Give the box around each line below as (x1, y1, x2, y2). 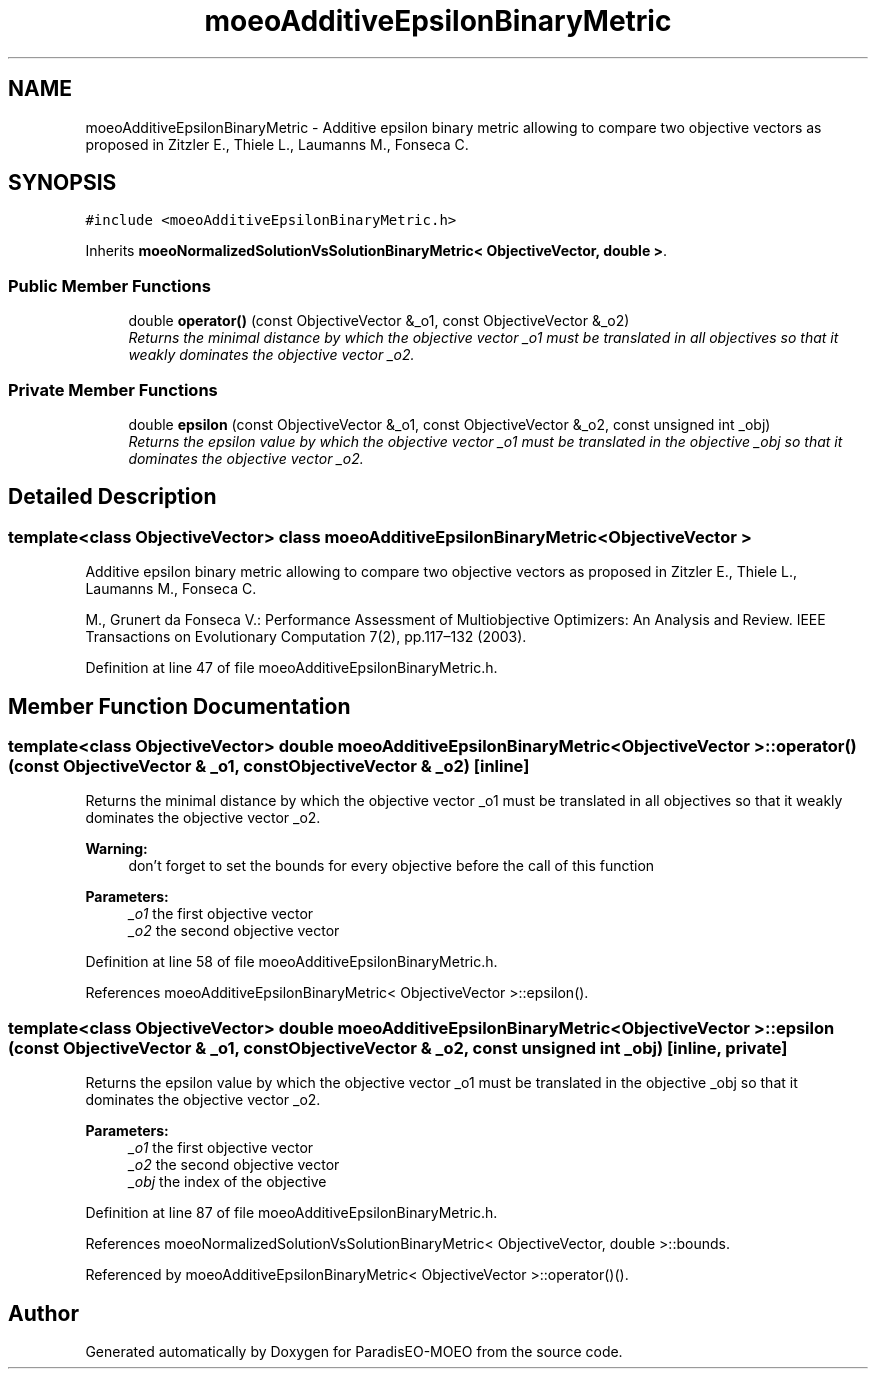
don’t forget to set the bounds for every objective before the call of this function (128, 857, 655, 875)
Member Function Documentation (8, 693, 351, 719)
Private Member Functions (8, 379, 218, 400)
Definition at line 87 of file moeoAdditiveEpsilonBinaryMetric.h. (85, 1204, 498, 1222)
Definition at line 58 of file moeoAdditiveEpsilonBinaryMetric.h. (85, 953, 498, 971)
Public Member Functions (8, 275, 211, 296)
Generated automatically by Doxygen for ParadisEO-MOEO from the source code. (85, 1342, 623, 1360)
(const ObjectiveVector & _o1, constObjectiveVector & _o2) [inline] (8, 756, 530, 776)
